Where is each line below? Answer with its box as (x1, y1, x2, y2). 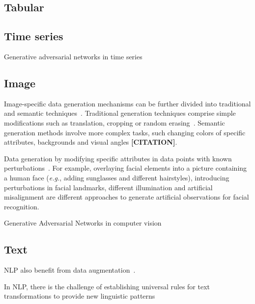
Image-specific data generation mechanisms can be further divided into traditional (4, 98, 251, 108)
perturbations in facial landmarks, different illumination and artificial (4, 182, 213, 192)
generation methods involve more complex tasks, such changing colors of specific (4, 127, 246, 137)
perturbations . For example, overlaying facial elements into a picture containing (4, 163, 247, 173)
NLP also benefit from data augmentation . (4, 265, 136, 275)
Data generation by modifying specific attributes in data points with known (4, 153, 232, 163)
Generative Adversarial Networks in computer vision (4, 218, 162, 228)
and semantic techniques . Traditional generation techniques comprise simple (4, 108, 236, 118)
